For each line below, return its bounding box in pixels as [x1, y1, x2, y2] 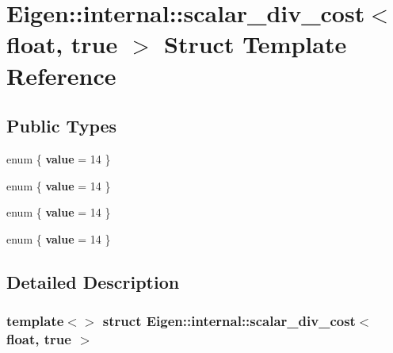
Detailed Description [6, 269, 180, 294]
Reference [6, 59, 116, 91]
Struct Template [164, 28, 347, 60]
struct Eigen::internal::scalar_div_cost [102, 311, 356, 331]
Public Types [6, 113, 117, 138]
